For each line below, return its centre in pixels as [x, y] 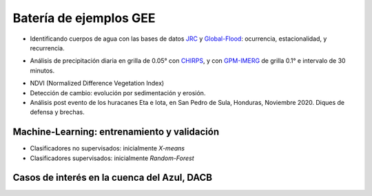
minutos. [42, 70]
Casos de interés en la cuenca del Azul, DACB [113, 178]
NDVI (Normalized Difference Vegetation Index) [97, 84]
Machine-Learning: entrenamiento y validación [116, 132]
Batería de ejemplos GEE [84, 18]
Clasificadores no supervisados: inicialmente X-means [107, 148]
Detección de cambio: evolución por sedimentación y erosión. [118, 92]
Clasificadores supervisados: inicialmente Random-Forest [112, 158]
